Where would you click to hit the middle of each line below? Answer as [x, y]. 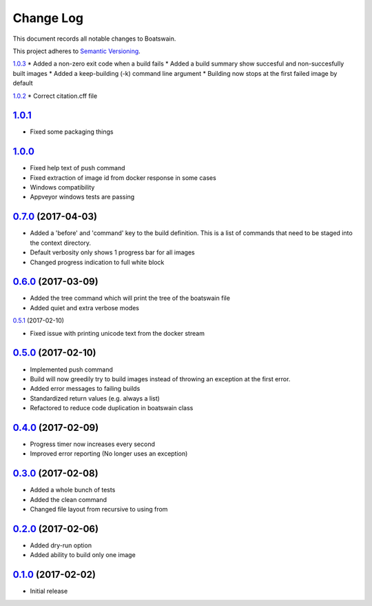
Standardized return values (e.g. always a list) [95, 398]
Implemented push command [72, 370]
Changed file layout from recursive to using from [99, 509]
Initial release [49, 591]
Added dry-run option [61, 545]
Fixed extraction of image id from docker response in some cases [123, 178]
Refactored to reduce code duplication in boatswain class [112, 408]
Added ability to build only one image [83, 555]
